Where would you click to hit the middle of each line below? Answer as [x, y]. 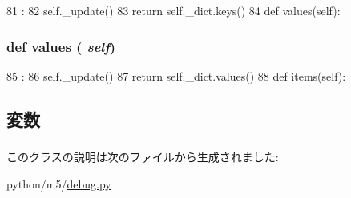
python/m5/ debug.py [59, 183]
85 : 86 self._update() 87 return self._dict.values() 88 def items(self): [176, 75]
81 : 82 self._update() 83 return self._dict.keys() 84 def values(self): [173, 10]
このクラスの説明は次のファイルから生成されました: [143, 157]
